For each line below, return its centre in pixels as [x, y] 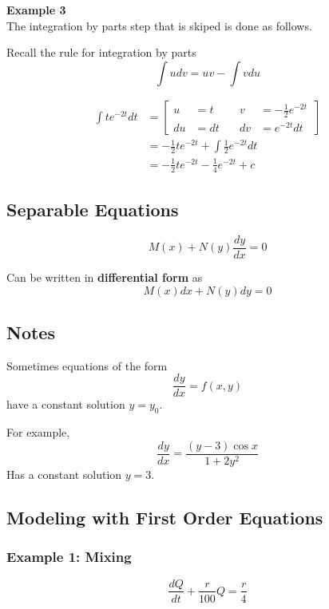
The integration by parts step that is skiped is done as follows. [159, 25]
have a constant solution [66, 404]
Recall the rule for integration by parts [101, 52]
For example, [38, 432]
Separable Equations [93, 210]
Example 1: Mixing [69, 557]
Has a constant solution [64, 474]
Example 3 [36, 10]
